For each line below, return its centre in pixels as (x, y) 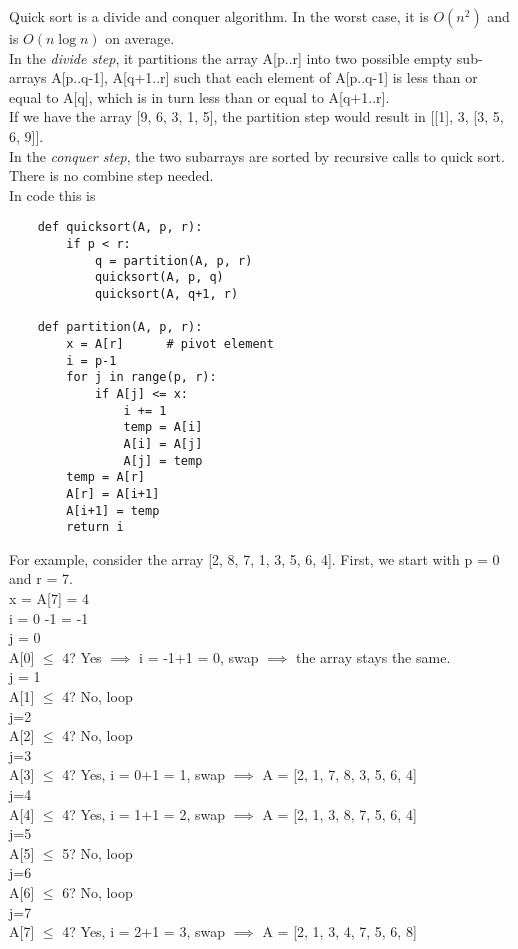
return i (95, 527)
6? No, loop (97, 891)
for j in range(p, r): (141, 377)
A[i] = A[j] (163, 443)
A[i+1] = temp (113, 510)
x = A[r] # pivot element (170, 343)
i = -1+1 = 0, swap (199, 656)
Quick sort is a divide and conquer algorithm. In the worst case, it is (219, 16)
